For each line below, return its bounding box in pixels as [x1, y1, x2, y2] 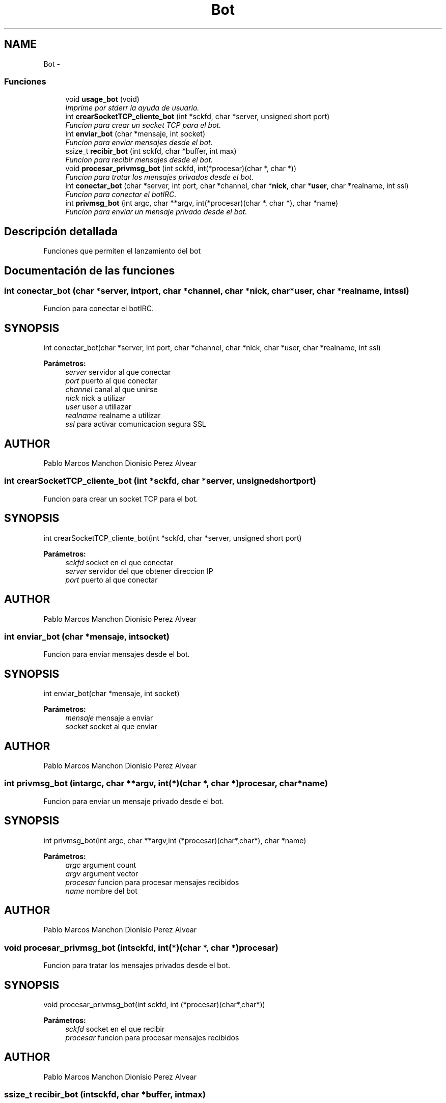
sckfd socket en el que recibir [65, 1025, 165, 1033]
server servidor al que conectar [65, 368, 171, 377]
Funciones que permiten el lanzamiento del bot [43, 246, 201, 256]
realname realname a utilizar [65, 411, 161, 420]
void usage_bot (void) [65, 95, 140, 104]
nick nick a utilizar [65, 394, 126, 403]
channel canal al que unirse [65, 385, 158, 394]
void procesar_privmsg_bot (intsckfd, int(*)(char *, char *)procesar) [4, 942, 278, 953]
